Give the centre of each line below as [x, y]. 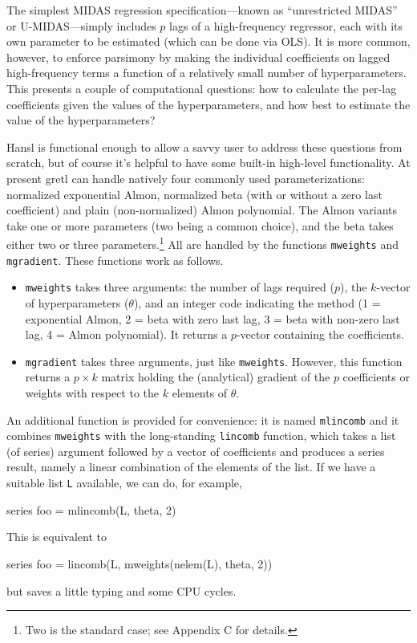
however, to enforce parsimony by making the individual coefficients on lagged [198, 57]
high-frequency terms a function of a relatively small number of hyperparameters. [206, 73]
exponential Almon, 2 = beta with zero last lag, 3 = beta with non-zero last [213, 318]
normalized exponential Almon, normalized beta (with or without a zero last [194, 194]
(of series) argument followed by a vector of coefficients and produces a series [196, 451]
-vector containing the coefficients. [320, 334]
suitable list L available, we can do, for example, [124, 483]
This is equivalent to [57, 537]
